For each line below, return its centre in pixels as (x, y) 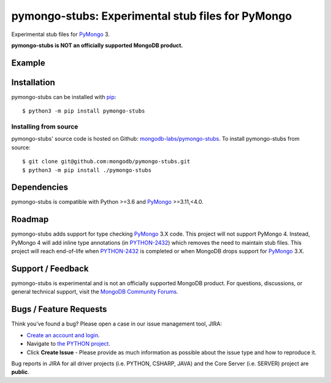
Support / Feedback (50, 268)
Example (28, 63)
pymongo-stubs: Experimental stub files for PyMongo (152, 16)
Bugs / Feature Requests (59, 309)
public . (21, 372)
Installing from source (45, 127)
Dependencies (40, 188)
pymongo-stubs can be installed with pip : (64, 97)
